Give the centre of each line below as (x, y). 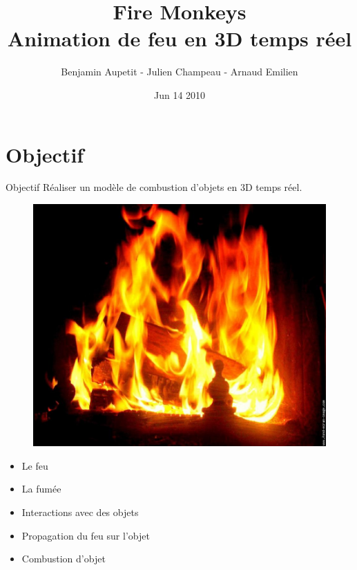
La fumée (41, 489)
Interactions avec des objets (80, 512)
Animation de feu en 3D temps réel (180, 38)
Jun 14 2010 (180, 94)
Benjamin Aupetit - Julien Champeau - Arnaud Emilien (180, 72)
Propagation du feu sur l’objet (86, 535)
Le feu (35, 465)
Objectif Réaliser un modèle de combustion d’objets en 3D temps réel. (154, 187)
